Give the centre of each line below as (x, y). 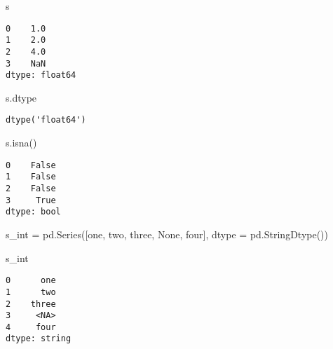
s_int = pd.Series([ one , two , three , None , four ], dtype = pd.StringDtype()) (167, 234)
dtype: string (39, 339)
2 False (31, 189)
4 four (31, 327)
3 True (31, 200)
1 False (31, 177)
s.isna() (21, 143)
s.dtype (21, 97)
